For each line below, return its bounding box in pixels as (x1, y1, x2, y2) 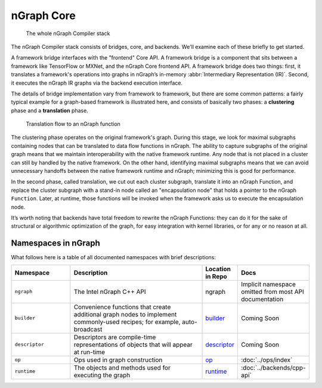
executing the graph (73, 371, 131, 379)
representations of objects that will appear (73, 340, 193, 349)
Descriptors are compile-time (73, 333, 156, 341)
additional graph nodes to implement (73, 310, 177, 318)
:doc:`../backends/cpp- (240, 364, 306, 372)
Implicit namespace (240, 280, 296, 288)
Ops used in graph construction (73, 355, 163, 364)
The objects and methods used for (73, 364, 171, 372)
